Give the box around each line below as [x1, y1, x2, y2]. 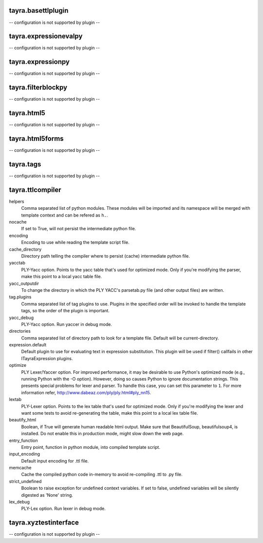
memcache [9, 465, 32, 471]
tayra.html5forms [9, 134, 64, 142]
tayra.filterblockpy [9, 83, 68, 92]
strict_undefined [9, 478, 42, 484]
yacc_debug [9, 315, 34, 321]
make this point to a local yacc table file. [21, 274, 102, 280]
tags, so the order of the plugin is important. [21, 308, 110, 314]
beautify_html [9, 417, 37, 423]
